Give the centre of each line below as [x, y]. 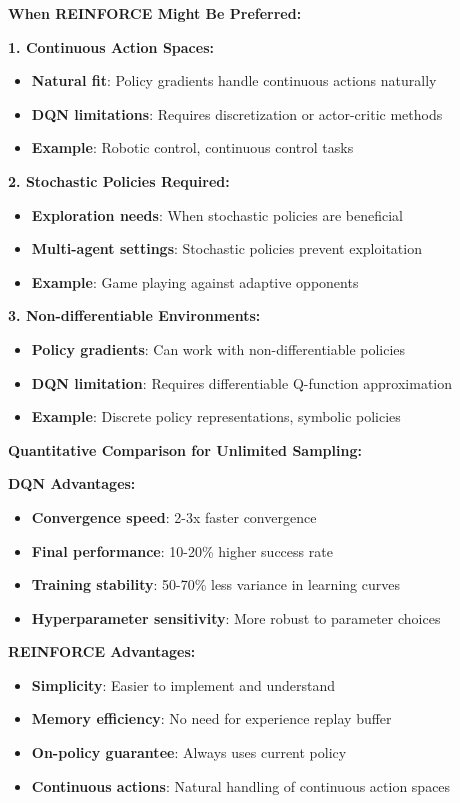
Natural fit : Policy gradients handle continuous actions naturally [234, 80]
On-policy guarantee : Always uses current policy [189, 752]
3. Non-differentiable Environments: [134, 315]
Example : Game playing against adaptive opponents [195, 281]
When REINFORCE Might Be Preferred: [155, 13]
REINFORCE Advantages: [102, 651]
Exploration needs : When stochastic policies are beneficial [217, 214]
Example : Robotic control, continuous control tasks [192, 147]
